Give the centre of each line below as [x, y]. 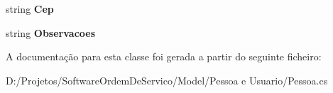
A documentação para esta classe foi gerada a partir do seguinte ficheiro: [164, 56]
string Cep [30, 9]
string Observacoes [51, 32]
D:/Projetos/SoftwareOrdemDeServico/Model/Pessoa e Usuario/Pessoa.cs [167, 80]
